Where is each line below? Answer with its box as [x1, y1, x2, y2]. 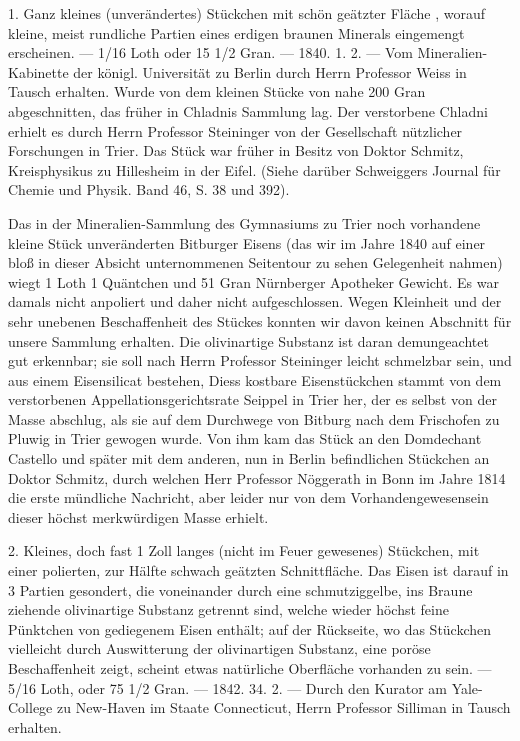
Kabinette [8, 61, 69, 82]
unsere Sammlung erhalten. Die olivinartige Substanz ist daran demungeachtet [8, 330, 489, 351]
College [8, 697, 53, 718]
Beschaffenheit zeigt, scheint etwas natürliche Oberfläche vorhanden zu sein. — [8, 658, 492, 678]
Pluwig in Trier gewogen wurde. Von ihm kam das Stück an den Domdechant [8, 428, 482, 449]
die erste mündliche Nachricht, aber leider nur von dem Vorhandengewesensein [8, 487, 489, 508]
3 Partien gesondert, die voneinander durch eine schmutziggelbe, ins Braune [8, 579, 473, 600]
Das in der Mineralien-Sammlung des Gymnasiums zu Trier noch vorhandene [8, 212, 481, 233]
